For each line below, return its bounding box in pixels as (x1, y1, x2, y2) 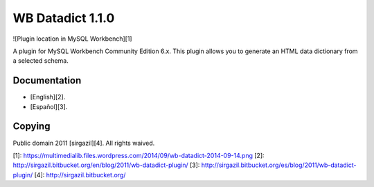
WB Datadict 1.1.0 (12, 10, 115, 26)
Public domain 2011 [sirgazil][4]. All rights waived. (12, 139, 155, 147)
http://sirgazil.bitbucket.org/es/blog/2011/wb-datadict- (201, 161, 357, 169)
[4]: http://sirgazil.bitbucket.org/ (34, 170, 126, 179)
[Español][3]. (30, 102, 68, 110)
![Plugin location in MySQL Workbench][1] (12, 35, 132, 43)
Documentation (12, 75, 82, 86)
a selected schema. (12, 57, 69, 65)
